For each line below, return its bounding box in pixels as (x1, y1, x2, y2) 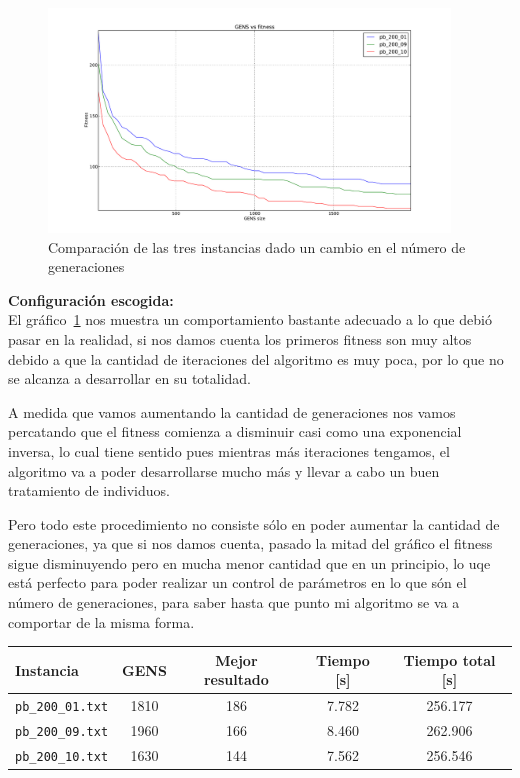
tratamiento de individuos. (8, 480, 170, 501)
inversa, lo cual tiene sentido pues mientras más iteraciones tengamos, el (8, 440, 450, 461)
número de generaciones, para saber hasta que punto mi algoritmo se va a (8, 592, 460, 613)
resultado (203, 669, 269, 690)
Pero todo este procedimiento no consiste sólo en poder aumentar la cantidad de (8, 513, 500, 534)
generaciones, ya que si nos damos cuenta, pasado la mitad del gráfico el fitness (8, 533, 493, 554)
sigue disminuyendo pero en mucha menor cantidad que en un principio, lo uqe (8, 552, 491, 573)
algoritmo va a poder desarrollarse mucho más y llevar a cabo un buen (8, 460, 440, 481)
